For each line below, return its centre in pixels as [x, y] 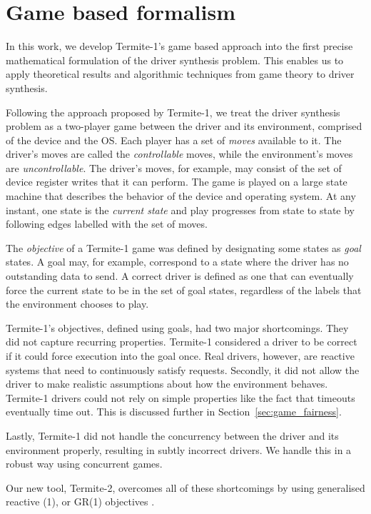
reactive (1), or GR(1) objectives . [80, 502]
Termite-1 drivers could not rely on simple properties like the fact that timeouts [181, 397]
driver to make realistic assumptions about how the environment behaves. [167, 384]
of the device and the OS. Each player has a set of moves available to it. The [174, 140]
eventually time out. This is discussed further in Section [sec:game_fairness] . [174, 412]
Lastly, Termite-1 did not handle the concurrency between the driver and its [172, 435]
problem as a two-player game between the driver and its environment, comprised [184, 126]
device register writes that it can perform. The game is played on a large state [177, 182]
